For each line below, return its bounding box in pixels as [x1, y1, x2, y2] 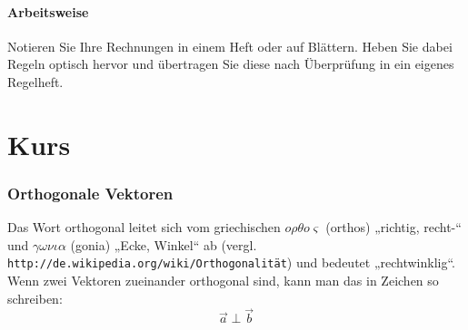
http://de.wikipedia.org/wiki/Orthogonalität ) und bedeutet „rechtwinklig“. [7, 253, 455, 272]
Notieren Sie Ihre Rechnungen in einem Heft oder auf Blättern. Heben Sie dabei [7, 36, 453, 55]
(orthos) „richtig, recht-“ [325, 218, 462, 237]
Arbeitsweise [7, 2, 89, 21]
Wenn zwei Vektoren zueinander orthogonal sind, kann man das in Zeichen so [7, 271, 439, 290]
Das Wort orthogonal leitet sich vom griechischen [7, 218, 281, 237]
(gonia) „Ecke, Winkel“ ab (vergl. [70, 235, 257, 254]
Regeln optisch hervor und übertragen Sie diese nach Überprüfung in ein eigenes [7, 54, 454, 73]
